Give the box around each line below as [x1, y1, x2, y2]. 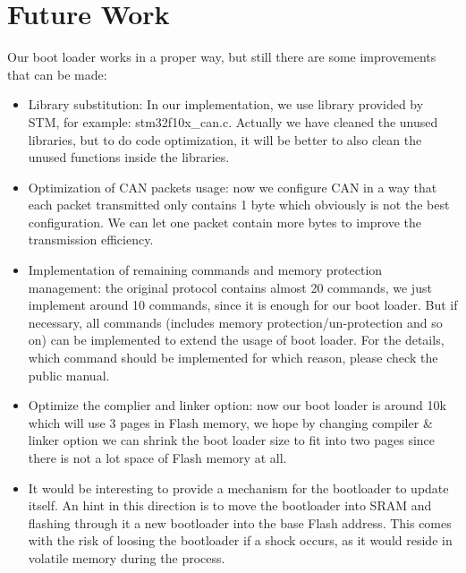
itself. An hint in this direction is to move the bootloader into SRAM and [28, 496, 432, 515]
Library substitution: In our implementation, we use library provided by [28, 95, 424, 114]
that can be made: [7, 64, 107, 83]
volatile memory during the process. [28, 548, 225, 567]
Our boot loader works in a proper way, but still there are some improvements [7, 47, 436, 66]
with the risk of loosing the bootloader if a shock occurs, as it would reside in [28, 531, 453, 550]
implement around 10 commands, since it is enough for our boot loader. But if [28, 295, 458, 314]
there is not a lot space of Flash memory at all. [28, 449, 287, 466]
